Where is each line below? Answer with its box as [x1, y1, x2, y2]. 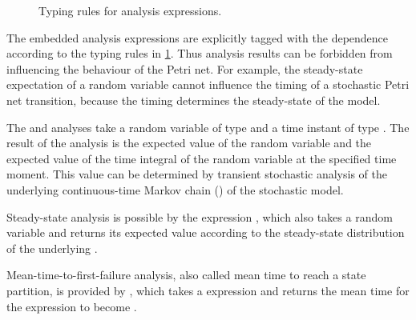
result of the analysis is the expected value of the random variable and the [6, 134, 372, 151]
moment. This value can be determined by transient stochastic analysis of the [6, 166, 387, 182]
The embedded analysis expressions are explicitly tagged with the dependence [6, 29, 389, 46]
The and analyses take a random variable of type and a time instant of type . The [6, 118, 410, 135]
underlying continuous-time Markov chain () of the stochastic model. [6, 181, 344, 198]
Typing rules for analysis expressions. [38, 2, 222, 18]
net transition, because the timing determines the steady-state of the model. [6, 91, 381, 108]
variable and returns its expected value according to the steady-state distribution [6, 224, 405, 241]
